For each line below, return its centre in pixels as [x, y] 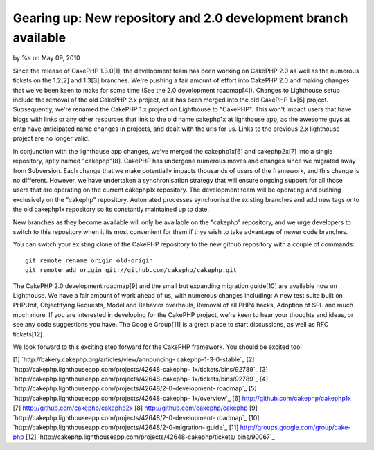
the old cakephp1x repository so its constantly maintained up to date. [111, 209]
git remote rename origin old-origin [89, 260]
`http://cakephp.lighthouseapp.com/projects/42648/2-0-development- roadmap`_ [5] [135, 388]
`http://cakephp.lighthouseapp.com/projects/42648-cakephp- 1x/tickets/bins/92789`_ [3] [140, 369]
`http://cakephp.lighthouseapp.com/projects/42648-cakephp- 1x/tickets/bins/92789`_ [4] [141, 379]
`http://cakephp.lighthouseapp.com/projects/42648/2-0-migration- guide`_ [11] [126, 427]
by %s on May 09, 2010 [46, 58]
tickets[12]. [28, 334]
